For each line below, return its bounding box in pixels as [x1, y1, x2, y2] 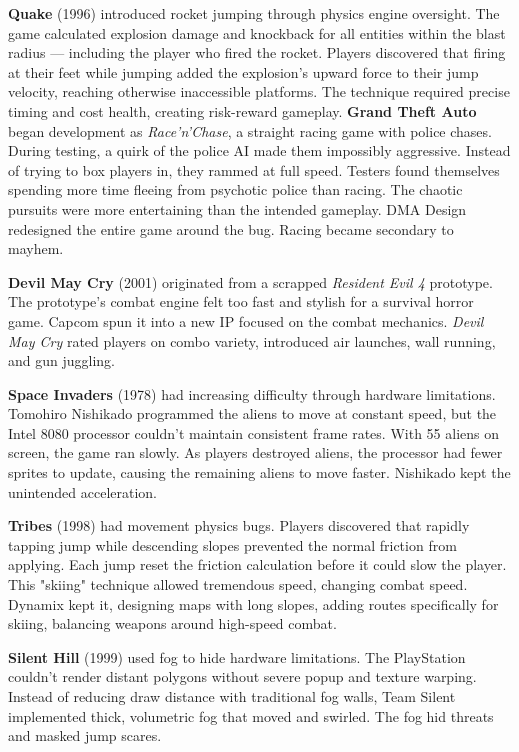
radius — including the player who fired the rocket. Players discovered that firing [8, 42, 506, 63]
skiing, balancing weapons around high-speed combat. [8, 613, 337, 634]
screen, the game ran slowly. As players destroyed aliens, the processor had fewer [8, 442, 503, 463]
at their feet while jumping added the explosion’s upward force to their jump [8, 61, 479, 82]
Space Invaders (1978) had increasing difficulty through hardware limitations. [8, 383, 496, 404]
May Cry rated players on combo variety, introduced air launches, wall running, [8, 330, 496, 351]
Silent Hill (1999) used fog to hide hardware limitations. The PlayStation [8, 646, 466, 667]
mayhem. [8, 238, 64, 259]
